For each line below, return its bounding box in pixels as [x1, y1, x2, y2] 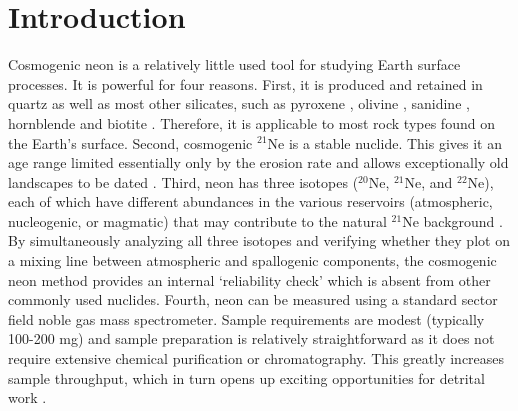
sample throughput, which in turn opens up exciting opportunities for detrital [8, 367, 485, 388]
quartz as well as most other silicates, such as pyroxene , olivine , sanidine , [8, 93, 470, 114]
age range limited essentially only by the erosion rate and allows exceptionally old [8, 152, 509, 173]
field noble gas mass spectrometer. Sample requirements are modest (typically [8, 308, 485, 329]
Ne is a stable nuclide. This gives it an [267, 132, 502, 153]
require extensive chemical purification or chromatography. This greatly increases [8, 348, 505, 369]
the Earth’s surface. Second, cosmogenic [8, 132, 253, 153]
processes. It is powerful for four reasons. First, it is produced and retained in [8, 73, 483, 94]
